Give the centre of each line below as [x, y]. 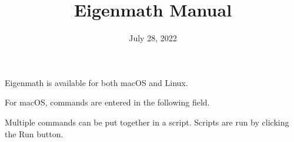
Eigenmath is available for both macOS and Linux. [96, 82]
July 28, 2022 [153, 38]
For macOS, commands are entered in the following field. [107, 102]
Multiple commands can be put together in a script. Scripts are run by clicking [147, 122]
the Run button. [34, 133]
